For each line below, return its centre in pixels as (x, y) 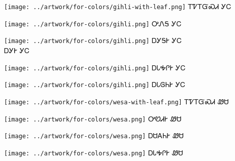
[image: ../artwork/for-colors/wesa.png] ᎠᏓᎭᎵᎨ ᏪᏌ (94, 152)
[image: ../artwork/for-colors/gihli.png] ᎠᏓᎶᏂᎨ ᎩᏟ (95, 84)
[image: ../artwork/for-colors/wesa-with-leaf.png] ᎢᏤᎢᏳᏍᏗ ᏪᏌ (116, 101)
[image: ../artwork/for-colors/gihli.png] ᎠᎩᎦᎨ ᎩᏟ (93, 40)
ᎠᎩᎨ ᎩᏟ (17, 50)
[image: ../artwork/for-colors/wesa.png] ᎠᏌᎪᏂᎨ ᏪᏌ (94, 135)
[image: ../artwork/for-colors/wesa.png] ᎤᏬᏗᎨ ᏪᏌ (93, 118)
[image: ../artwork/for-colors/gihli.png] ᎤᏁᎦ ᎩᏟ (93, 23)
